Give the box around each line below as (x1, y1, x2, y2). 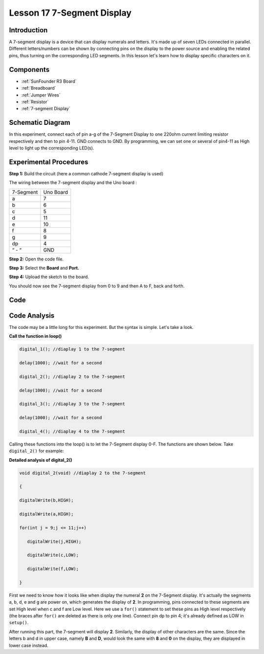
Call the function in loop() (9, 333, 62, 339)
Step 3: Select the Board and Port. (9, 265, 79, 271)
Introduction (9, 26, 48, 34)
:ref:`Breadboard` (21, 85, 56, 91)
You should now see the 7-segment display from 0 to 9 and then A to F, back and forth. (9, 283, 185, 289)
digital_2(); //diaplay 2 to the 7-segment (19, 374, 126, 379)
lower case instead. (9, 642, 48, 648)
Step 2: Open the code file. (9, 256, 64, 262)
